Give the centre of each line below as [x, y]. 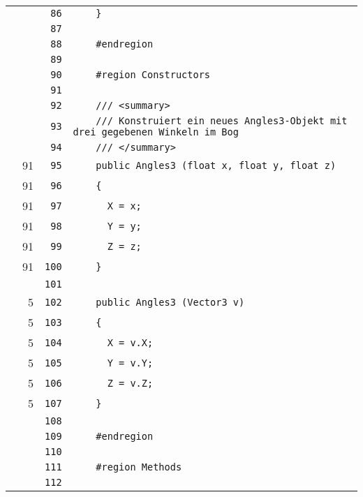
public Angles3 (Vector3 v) [170, 302]
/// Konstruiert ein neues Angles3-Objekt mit [222, 121]
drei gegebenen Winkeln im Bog [156, 132]
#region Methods [139, 467]
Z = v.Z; [130, 383]
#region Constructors [153, 75]
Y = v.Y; [130, 363]
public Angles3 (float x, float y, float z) [216, 165]
